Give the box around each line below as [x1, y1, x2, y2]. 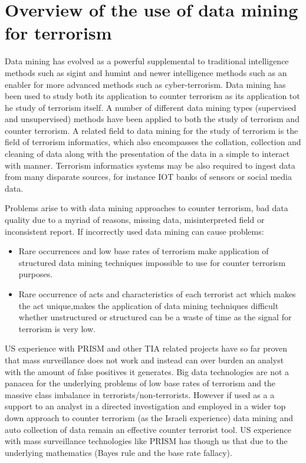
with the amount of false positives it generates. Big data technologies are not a [5, 365, 289, 377]
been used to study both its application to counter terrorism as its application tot [5, 90, 300, 102]
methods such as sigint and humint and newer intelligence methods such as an [5, 66, 287, 78]
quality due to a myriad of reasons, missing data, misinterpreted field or [5, 214, 265, 226]
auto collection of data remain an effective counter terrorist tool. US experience [5, 423, 292, 435]
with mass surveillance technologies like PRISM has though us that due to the [5, 435, 288, 447]
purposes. [18, 268, 53, 280]
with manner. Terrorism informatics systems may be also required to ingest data [5, 159, 295, 171]
